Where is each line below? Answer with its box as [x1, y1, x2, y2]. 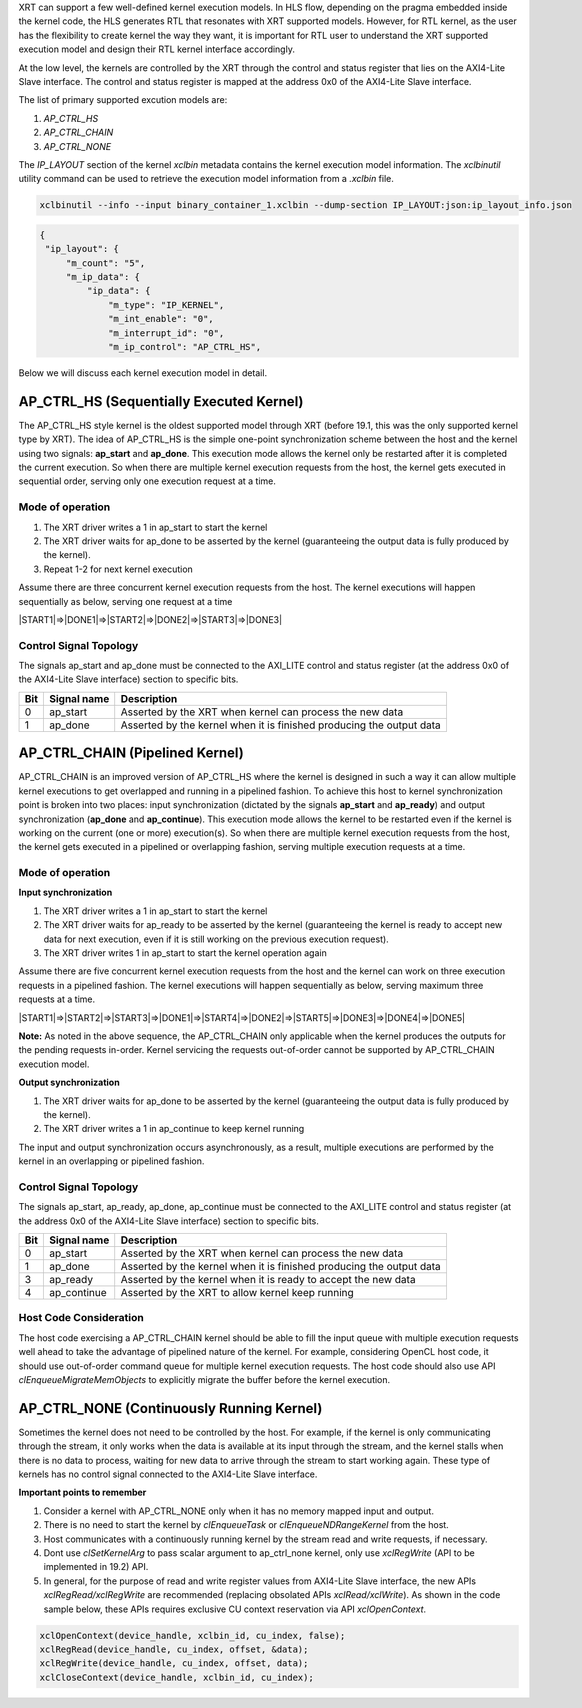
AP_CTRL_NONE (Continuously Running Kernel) [18, 1400, 323, 1417]
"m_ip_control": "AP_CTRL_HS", [108, 341, 262, 352]
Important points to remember [18, 1486, 147, 1499]
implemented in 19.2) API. [43, 1561, 149, 1573]
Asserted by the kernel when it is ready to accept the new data [120, 1273, 416, 1287]
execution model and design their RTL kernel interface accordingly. [18, 43, 295, 55]
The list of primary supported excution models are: [18, 94, 228, 106]
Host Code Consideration [18, 1311, 144, 1325]
